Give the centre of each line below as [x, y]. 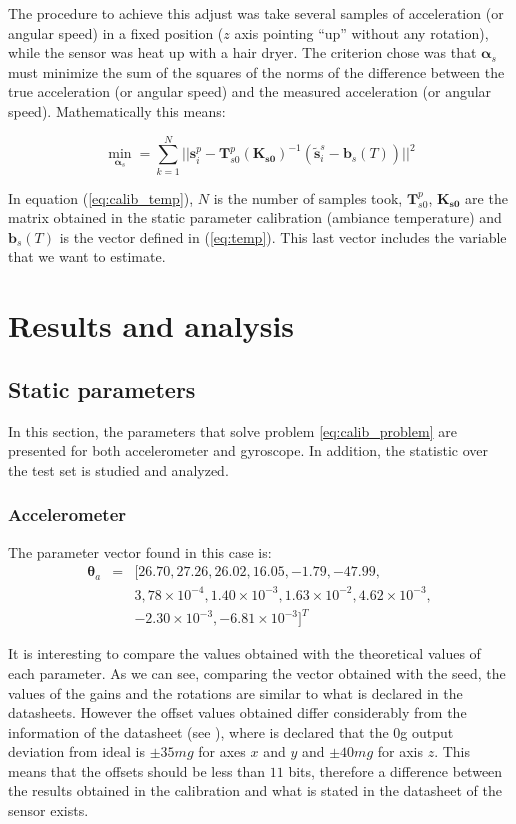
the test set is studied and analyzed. [118, 469]
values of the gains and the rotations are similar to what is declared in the [235, 692]
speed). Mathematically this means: [117, 110]
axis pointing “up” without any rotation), [361, 32]
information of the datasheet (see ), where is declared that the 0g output [231, 731]
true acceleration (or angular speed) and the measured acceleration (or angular [250, 91]
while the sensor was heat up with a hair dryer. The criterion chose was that [242, 52]
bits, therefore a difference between [395, 770]
